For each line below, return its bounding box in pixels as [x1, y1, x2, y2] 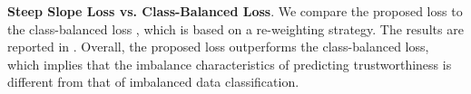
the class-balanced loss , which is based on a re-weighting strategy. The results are [7, 19, 464, 38]
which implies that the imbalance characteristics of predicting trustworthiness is [7, 54, 452, 73]
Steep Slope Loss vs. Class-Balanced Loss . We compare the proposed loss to [7, 2, 463, 20]
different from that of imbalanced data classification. [7, 72, 299, 91]
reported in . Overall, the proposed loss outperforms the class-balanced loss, [7, 37, 429, 56]
